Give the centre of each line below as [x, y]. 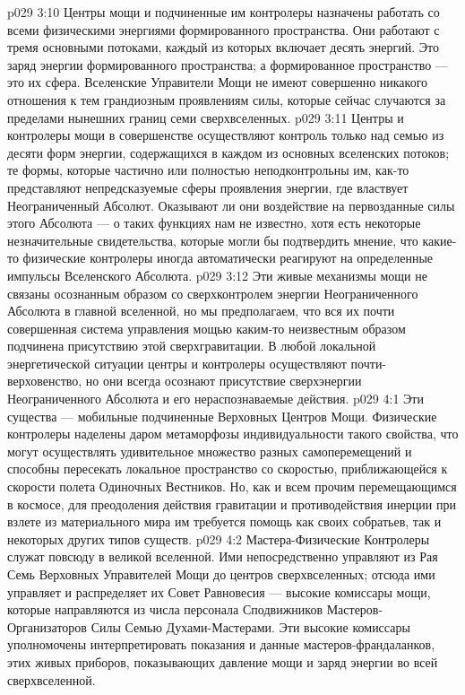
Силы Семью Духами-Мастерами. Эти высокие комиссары [250, 626]
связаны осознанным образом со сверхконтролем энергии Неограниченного [213, 293]
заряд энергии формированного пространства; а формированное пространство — [228, 64]
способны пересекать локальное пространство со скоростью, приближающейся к [228, 469]
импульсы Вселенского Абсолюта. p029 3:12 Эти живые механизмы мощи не [217, 275]
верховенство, [45, 381]
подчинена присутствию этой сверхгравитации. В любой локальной [192, 346]
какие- [439, 240]
